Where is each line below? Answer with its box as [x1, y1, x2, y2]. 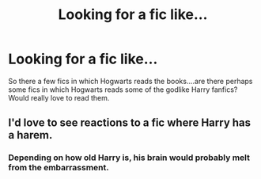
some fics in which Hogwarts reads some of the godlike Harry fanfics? [8, 85, 238, 94]
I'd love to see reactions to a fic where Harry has [8, 116, 252, 130]
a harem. [8, 128, 53, 142]
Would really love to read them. [8, 93, 110, 102]
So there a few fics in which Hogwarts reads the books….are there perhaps [8, 76, 253, 86]
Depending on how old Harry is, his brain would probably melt [8, 152, 251, 163]
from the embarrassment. [8, 162, 109, 173]
